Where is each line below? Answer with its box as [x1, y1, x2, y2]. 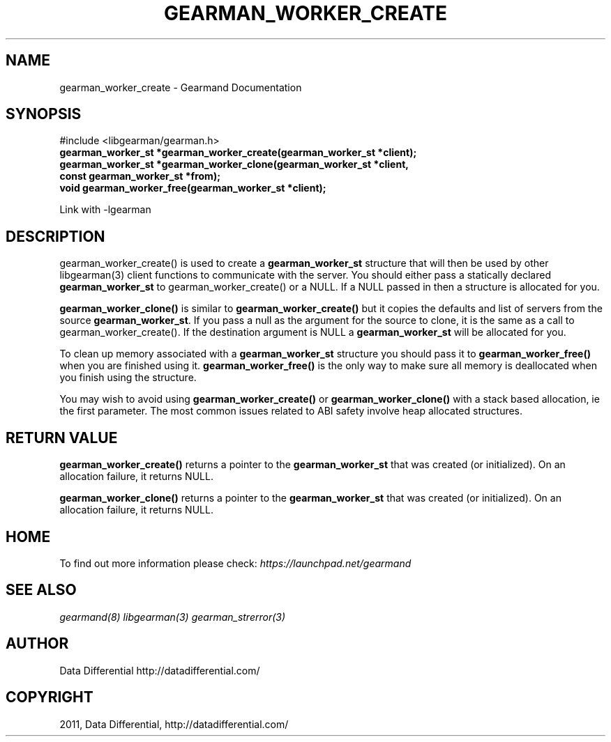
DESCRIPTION [6, 227, 105, 245]
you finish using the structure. [59, 371, 197, 384]
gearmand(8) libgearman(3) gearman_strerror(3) [59, 610, 286, 623]
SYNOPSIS [6, 105, 82, 123]
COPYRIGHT [6, 688, 93, 706]
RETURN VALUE [6, 428, 118, 447]
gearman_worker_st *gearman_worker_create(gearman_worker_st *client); [59, 146, 417, 159]
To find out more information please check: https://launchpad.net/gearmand [59, 557, 412, 569]
